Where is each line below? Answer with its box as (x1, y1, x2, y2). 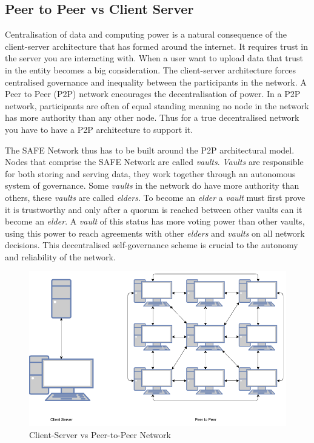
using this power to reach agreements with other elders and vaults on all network (5, 226, 305, 239)
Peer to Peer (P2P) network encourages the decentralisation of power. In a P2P (5, 87, 301, 100)
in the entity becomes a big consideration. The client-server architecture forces (5, 63, 296, 76)
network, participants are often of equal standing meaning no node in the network (5, 99, 309, 112)
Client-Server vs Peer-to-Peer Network (29, 428, 171, 441)
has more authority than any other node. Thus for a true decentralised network (5, 111, 299, 124)
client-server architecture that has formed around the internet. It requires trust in (5, 39, 309, 52)
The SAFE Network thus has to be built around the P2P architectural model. (5, 143, 295, 156)
